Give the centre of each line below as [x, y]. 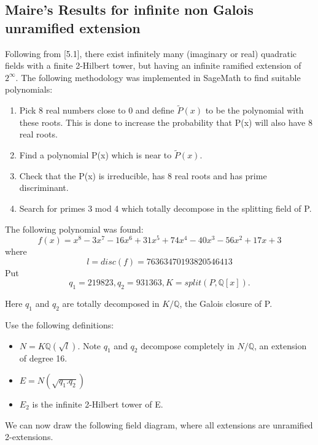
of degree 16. [43, 358]
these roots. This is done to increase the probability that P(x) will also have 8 [166, 122]
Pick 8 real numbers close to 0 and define [97, 110]
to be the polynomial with [254, 110]
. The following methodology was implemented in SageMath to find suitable [158, 77]
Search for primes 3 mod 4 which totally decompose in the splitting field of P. [165, 208]
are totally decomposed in [111, 304]
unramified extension [73, 27]
